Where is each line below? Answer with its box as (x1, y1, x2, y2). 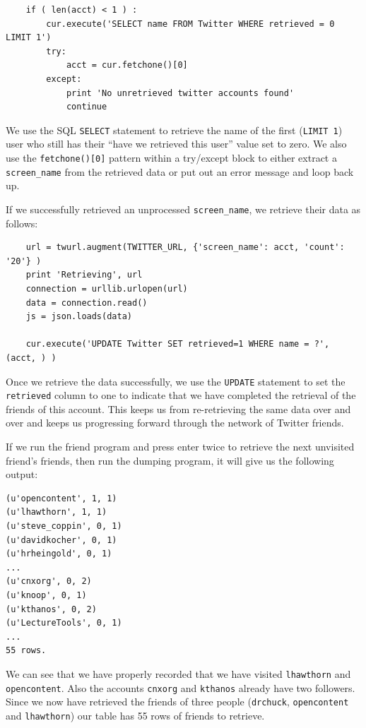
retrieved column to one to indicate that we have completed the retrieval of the (6, 388, 356, 402)
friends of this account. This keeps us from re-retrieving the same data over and (6, 401, 351, 416)
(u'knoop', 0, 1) (6, 590, 87, 600)
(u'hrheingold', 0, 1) (6, 549, 112, 559)
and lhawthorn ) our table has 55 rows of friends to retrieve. (6, 708, 265, 722)
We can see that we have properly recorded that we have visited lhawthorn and (6, 666, 351, 681)
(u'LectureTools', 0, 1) (6, 618, 122, 628)
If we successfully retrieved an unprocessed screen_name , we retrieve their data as (6, 201, 361, 216)
